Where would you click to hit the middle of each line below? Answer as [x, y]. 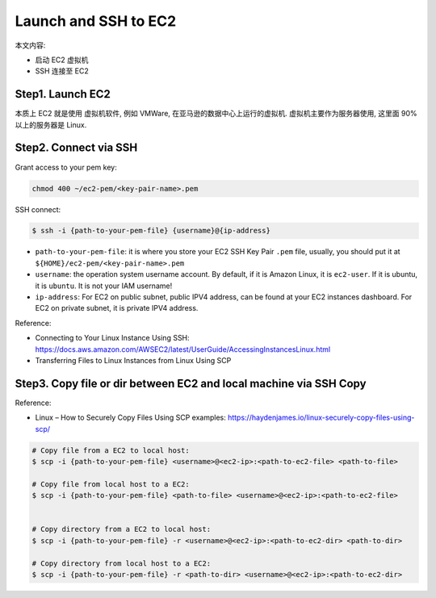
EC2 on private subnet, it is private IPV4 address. [117, 308]
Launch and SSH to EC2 [96, 21]
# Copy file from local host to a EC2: [111, 484]
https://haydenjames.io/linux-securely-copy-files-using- [321, 418]
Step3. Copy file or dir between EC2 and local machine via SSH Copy [191, 383]
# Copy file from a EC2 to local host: [111, 450]
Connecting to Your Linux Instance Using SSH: [112, 338]
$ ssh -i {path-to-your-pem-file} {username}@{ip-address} [151, 231]
